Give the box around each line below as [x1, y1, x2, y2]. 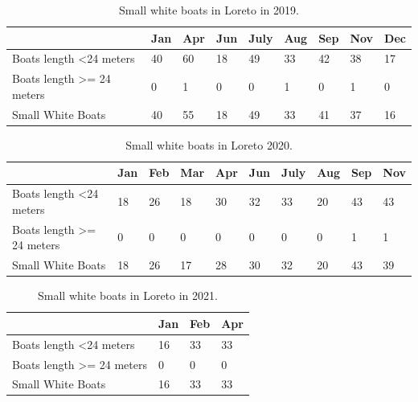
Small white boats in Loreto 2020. [125, 136, 293, 153]
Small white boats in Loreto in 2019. [119, 2, 299, 18]
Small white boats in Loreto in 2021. [38, 287, 218, 304]
